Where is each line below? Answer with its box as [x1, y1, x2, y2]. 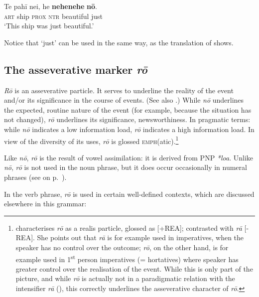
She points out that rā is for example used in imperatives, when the [37, 232, 244, 243]
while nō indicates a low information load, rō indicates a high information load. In [4, 124, 255, 134]
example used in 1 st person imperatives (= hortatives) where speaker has [15, 252, 239, 264]
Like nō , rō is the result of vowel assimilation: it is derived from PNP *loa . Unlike [4, 152, 254, 162]
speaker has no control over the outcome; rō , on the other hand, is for [15, 242, 229, 252]
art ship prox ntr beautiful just [4, 10, 103, 21]
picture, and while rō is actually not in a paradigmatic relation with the [15, 273, 235, 284]
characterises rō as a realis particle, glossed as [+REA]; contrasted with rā [15, 222, 242, 233]
